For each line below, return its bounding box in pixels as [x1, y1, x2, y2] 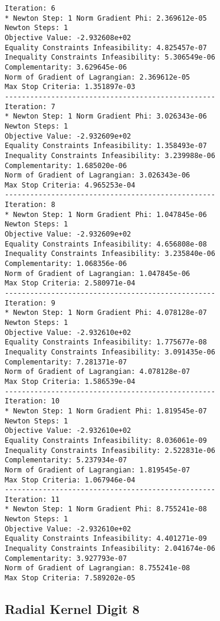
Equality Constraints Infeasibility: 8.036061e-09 [5, 436, 207, 445]
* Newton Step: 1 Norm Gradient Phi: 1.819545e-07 [5, 406, 207, 415]
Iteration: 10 [5, 397, 60, 406]
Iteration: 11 [5, 495, 60, 504]
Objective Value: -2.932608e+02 [5, 33, 131, 42]
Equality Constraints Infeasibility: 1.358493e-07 [5, 142, 207, 150]
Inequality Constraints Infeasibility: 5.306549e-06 [5, 53, 215, 62]
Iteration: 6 [5, 4, 55, 12]
